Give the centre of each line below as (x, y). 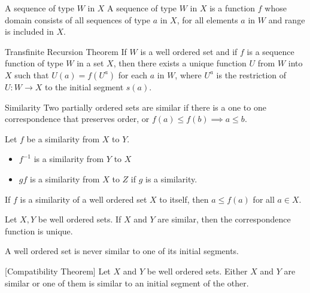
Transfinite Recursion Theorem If (66, 51)
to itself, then (184, 199)
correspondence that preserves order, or (77, 119)
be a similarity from (63, 138)
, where (188, 74)
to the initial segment (84, 86)
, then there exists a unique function (180, 63)
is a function (232, 8)
